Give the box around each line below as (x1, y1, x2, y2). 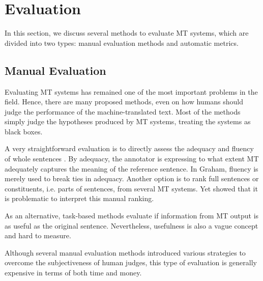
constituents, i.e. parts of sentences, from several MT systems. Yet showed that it (5, 183, 258, 193)
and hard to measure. (5, 230, 71, 241)
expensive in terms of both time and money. (5, 267, 142, 278)
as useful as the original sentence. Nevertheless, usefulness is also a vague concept (5, 220, 258, 231)
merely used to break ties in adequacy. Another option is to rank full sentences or (5, 173, 259, 184)
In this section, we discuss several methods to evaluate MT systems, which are (5, 27, 249, 38)
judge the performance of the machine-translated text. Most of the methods (5, 106, 241, 117)
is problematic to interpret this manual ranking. (5, 193, 154, 204)
